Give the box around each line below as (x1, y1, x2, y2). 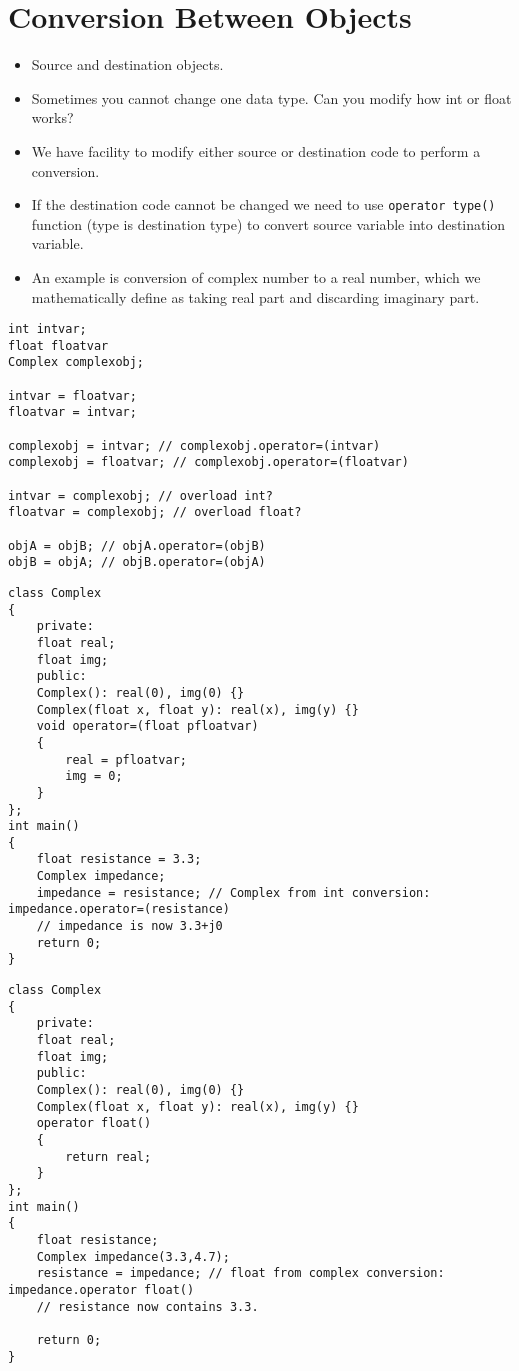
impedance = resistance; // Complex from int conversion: (36, 885, 431, 900)
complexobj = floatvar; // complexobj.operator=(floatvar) (8, 455, 409, 470)
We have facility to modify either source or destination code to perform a (31, 140, 481, 161)
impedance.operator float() (8, 1282, 195, 1297)
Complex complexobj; (8, 355, 145, 370)
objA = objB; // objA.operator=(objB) (8, 538, 266, 553)
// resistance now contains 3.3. (36, 1299, 259, 1314)
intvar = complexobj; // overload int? (8, 488, 273, 503)
